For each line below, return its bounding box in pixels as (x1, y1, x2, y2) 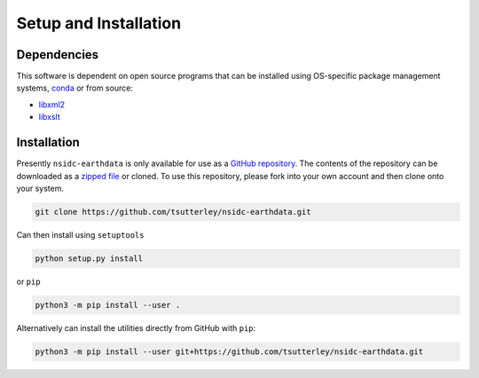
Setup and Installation (16, 13, 182, 33)
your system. (16, 183, 65, 193)
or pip (16, 276, 41, 287)
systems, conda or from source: (16, 83, 133, 93)
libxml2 (38, 98, 66, 110)
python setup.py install (35, 253, 144, 264)
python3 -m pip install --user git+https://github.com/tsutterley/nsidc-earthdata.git (35, 346, 424, 357)
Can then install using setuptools (16, 229, 145, 240)
